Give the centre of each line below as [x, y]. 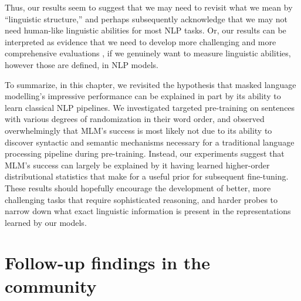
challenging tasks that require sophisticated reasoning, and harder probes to [141, 199]
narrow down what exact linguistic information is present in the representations [148, 211]
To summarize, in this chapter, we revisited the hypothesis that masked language [150, 84]
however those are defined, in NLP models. [82, 64]
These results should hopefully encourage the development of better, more [138, 187]
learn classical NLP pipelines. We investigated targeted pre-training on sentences [150, 107]
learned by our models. [46, 222]
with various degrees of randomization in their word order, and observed [135, 119]
